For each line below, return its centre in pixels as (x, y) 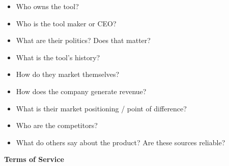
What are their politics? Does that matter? (83, 40)
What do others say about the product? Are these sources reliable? (121, 142)
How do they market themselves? (68, 74)
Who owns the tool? (47, 6)
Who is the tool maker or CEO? (66, 23)
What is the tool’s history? (58, 57)
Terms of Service (34, 159)
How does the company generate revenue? (81, 91)
